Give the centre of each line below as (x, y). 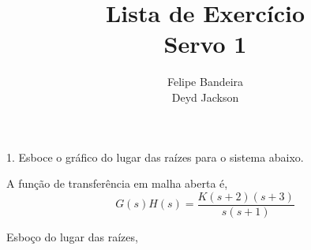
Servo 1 (205, 44)
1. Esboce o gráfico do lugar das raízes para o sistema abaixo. (155, 157)
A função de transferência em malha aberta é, (117, 183)
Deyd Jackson (205, 97)
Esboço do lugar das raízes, (72, 236)
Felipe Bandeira (205, 82)
